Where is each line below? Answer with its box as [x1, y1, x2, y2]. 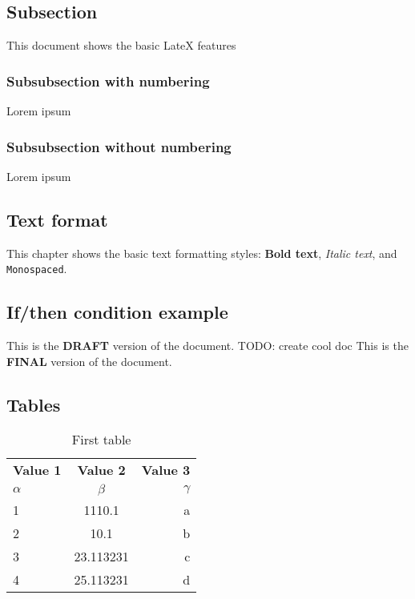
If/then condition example [6, 299, 228, 324]
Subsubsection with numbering [6, 70, 210, 90]
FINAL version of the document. [6, 352, 172, 369]
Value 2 [77, 460, 126, 480]
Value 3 [141, 460, 191, 480]
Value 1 [13, 460, 62, 480]
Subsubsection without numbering [6, 136, 232, 156]
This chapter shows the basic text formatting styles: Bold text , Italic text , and [6, 244, 397, 261]
